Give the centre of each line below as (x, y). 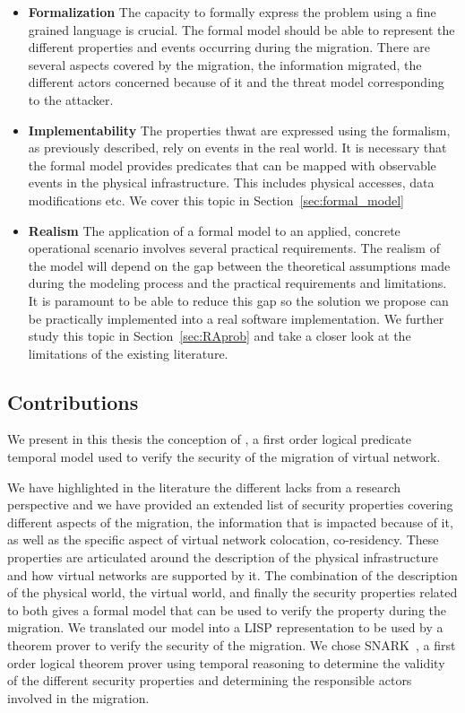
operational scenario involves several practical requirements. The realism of (234, 248)
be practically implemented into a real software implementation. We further (236, 318)
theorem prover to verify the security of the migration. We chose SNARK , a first (232, 645)
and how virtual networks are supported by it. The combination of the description (232, 574)
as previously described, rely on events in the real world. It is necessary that (237, 148)
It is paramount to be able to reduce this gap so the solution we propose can (238, 300)
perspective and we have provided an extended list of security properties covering (230, 504)
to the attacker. (71, 99)
